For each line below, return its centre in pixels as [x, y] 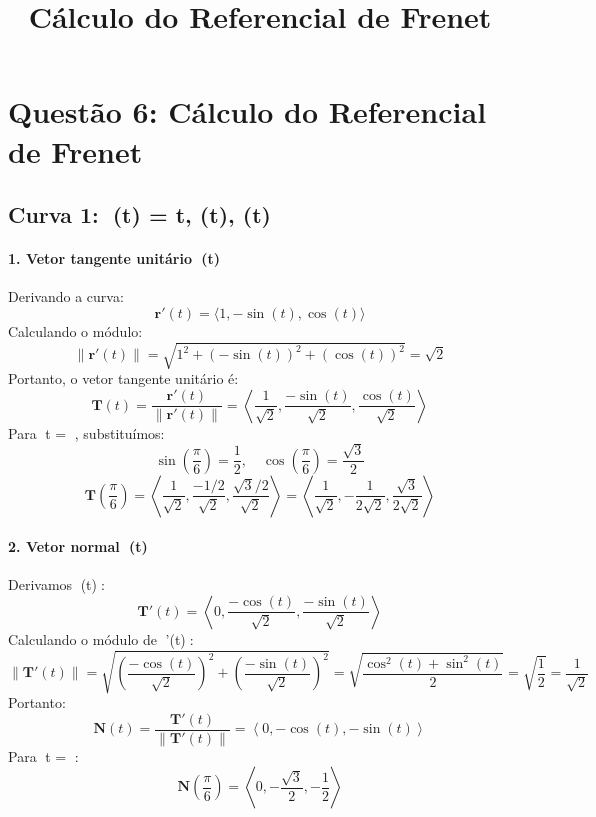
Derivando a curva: [66, 296]
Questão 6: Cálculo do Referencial [247, 111]
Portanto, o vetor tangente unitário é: [123, 378]
